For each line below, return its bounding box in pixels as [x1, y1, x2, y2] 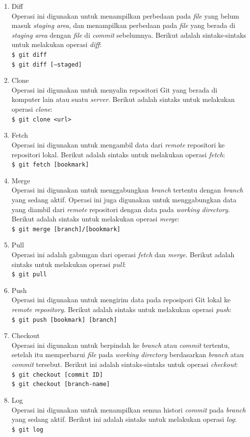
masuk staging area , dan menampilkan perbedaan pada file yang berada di [11, 20, 235, 30]
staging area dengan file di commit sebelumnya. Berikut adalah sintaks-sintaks [11, 29, 247, 40]
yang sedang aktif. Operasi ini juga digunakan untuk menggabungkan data [11, 194, 237, 204]
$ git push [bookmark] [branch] [11, 316, 117, 323]
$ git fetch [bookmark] [11, 161, 89, 169]
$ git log [11, 426, 44, 433]
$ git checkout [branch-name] [11, 381, 110, 388]
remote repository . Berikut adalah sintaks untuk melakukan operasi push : [11, 304, 231, 314]
